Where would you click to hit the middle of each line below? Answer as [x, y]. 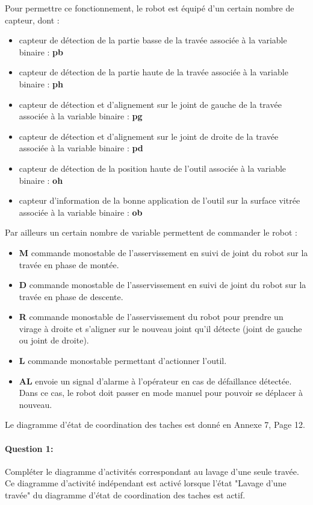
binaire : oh [41, 180]
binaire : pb [41, 52]
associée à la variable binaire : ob [81, 212]
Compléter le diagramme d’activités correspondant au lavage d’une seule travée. [152, 471]
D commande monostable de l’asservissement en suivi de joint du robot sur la [163, 285]
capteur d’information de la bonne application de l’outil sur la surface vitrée [160, 200]
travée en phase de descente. [71, 296]
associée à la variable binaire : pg [81, 116]
